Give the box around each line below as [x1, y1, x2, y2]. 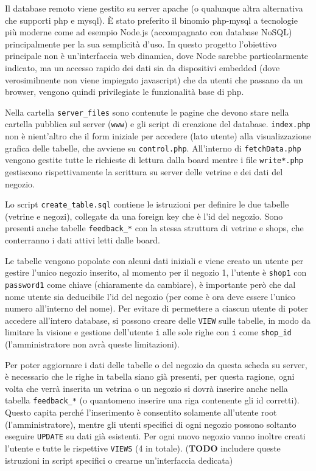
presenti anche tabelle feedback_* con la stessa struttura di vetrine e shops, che [5, 222, 304, 234]
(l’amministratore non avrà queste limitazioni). [5, 338, 180, 351]
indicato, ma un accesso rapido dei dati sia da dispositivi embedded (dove [5, 61, 280, 74]
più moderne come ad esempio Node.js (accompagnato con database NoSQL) [5, 26, 292, 38]
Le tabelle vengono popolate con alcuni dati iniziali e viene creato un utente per [5, 254, 304, 267]
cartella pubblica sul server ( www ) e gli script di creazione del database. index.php [5, 117, 311, 130]
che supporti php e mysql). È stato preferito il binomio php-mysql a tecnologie [5, 13, 298, 26]
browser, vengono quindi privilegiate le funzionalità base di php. [5, 85, 244, 98]
